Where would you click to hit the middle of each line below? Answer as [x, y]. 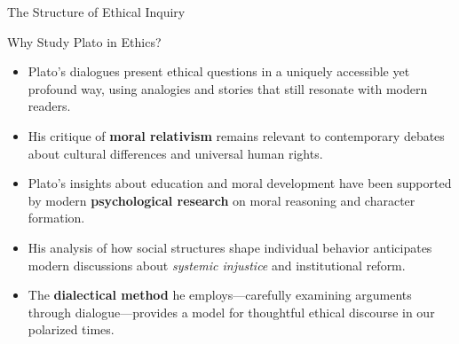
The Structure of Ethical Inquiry [96, 12]
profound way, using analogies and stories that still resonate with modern [228, 88]
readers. [49, 106]
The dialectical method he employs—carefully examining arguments [220, 295]
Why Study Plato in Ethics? [84, 41]
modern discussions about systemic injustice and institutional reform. [217, 265]
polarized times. [71, 329]
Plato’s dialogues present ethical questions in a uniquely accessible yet [219, 71]
